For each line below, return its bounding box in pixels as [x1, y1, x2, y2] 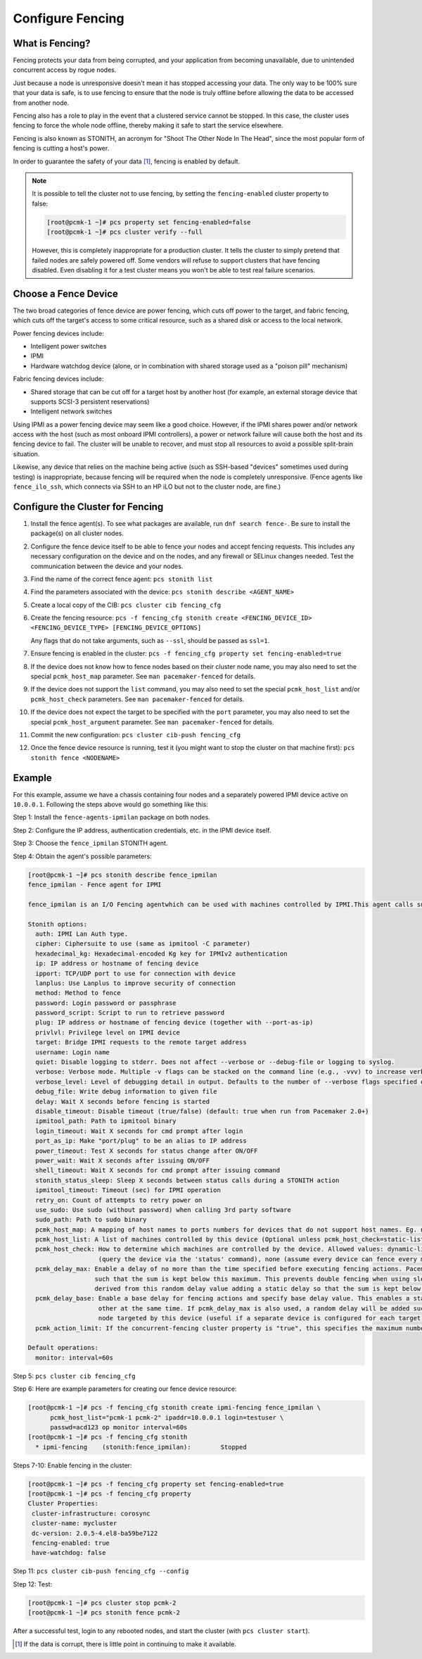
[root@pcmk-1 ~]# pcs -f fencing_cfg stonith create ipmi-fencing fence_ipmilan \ [27, 1403, 321, 1412]
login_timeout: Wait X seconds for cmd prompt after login [35, 1127, 243, 1135]
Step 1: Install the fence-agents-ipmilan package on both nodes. [13, 813, 210, 822]
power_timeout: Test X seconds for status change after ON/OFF [35, 1146, 258, 1155]
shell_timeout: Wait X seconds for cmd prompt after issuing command [35, 1166, 281, 1175]
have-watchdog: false [32, 1549, 106, 1557]
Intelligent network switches [30, 407, 113, 415]
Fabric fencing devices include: [13, 375, 104, 383]
